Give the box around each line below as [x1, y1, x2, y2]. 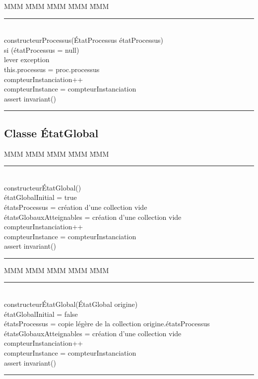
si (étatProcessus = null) [4, 44, 79, 55]
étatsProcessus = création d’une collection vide [4, 201, 147, 212]
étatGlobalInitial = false [4, 308, 78, 319]
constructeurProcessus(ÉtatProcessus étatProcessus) [4, 35, 164, 45]
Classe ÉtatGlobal [4, 125, 99, 140]
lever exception [4, 54, 50, 65]
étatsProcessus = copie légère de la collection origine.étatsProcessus [4, 318, 210, 329]
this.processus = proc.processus [4, 64, 100, 74]
